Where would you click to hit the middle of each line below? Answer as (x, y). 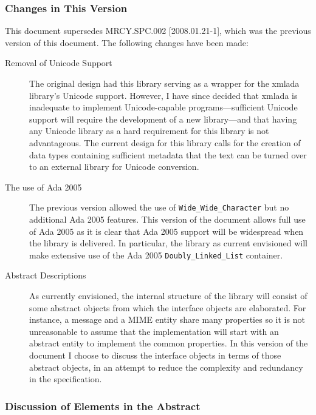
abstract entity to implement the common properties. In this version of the (169, 343)
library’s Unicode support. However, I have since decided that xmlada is (163, 95)
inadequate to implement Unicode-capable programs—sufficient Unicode (163, 107)
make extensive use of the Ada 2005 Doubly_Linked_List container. (156, 255)
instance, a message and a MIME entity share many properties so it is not (167, 319)
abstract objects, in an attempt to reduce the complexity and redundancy (166, 367)
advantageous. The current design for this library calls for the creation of (165, 142)
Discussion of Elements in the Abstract (103, 406)
